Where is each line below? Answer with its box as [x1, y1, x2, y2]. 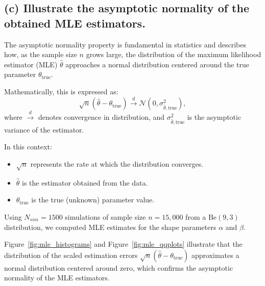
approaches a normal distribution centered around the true [65, 59, 250, 69]
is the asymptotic [187, 112, 242, 122]
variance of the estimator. [4, 124, 84, 135]
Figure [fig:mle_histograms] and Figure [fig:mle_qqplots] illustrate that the [4, 239, 243, 249]
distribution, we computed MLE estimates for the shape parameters [4, 221, 216, 232]
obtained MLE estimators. [4, 15, 146, 31]
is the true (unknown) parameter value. [31, 194, 155, 205]
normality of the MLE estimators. [4, 272, 110, 283]
